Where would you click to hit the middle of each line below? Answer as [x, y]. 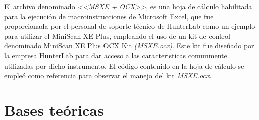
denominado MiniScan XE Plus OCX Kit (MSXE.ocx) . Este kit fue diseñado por [129, 46]
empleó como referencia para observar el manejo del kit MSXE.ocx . [108, 75]
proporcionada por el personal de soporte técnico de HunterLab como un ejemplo [130, 26]
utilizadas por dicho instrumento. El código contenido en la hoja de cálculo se [124, 65]
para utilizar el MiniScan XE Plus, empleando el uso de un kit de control [117, 36]
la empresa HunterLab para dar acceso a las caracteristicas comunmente [116, 55]
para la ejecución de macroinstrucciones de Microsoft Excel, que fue [109, 16]
